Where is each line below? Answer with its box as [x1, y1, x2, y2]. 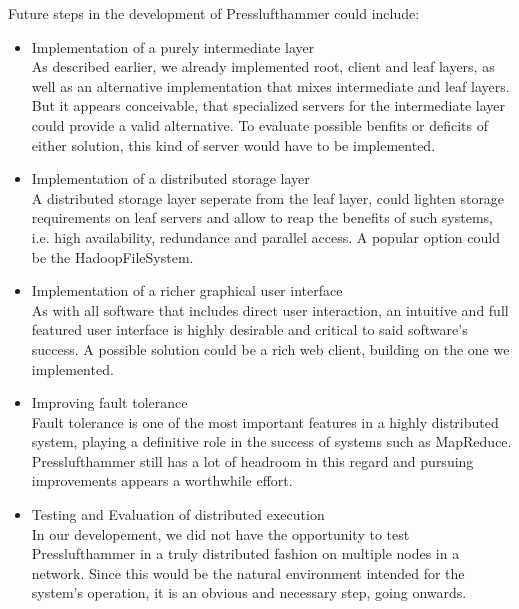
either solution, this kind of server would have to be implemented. [31, 134, 436, 155]
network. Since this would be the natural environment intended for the [31, 562, 465, 583]
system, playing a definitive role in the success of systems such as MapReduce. [31, 431, 512, 452]
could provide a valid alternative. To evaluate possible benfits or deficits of [31, 114, 489, 135]
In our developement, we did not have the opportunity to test [31, 523, 410, 544]
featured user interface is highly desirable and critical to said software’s [31, 319, 468, 340]
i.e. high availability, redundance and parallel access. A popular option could [31, 226, 500, 247]
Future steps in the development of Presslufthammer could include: [8, 3, 420, 23]
